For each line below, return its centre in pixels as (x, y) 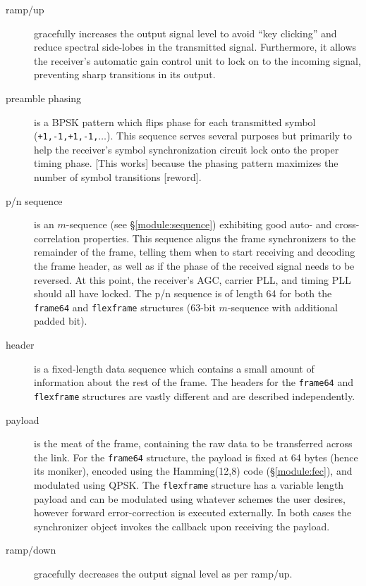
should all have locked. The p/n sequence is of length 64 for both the (183, 293)
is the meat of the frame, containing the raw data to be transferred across (193, 443)
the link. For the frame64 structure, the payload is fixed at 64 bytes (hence (196, 457)
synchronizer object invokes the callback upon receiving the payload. (182, 526)
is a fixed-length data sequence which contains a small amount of (174, 368)
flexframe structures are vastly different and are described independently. (195, 395)
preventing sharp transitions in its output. (125, 74)
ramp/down (31, 550)
